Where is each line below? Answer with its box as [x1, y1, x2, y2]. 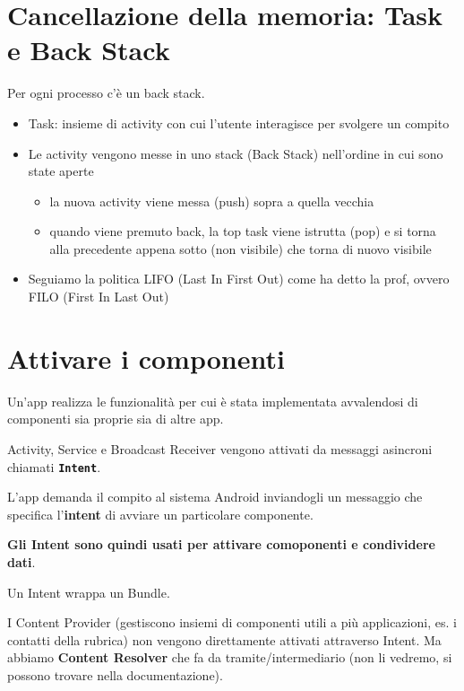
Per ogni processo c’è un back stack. [7, 83, 205, 102]
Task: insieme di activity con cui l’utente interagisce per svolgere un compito [28, 113, 450, 132]
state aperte [28, 162, 94, 180]
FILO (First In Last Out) [28, 287, 169, 306]
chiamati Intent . [7, 457, 101, 476]
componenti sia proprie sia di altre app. [7, 409, 224, 428]
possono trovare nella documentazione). [7, 665, 223, 684]
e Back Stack [7, 31, 170, 68]
